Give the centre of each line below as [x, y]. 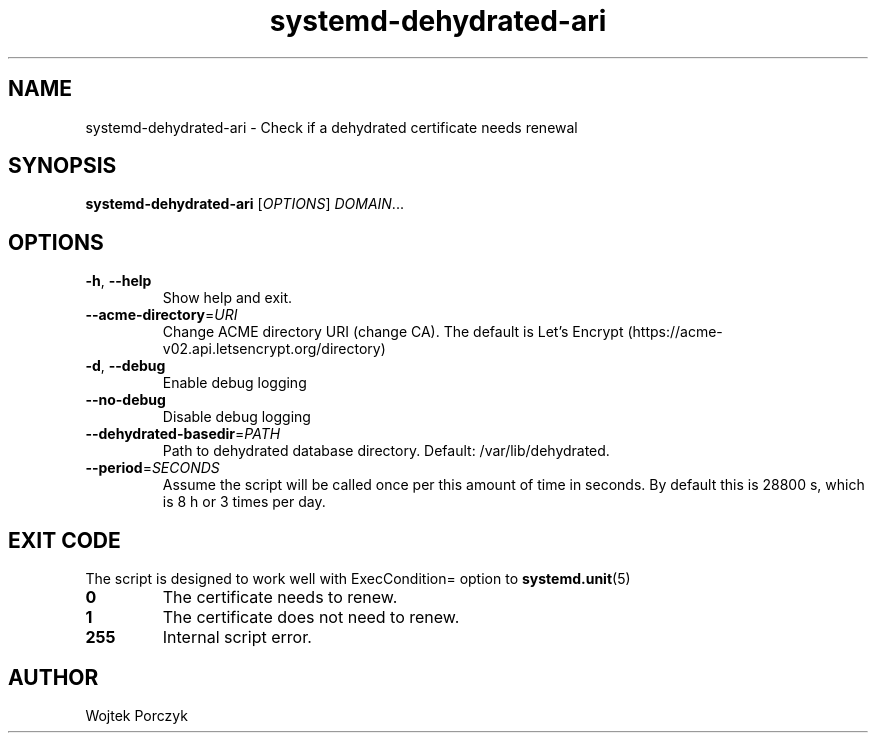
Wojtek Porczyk [136, 715]
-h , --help [118, 281]
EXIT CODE [64, 540]
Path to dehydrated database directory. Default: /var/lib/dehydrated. [386, 451]
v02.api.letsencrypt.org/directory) [274, 349]
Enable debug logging [234, 383]
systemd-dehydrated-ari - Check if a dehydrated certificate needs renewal [331, 127]
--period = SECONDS [152, 468]
